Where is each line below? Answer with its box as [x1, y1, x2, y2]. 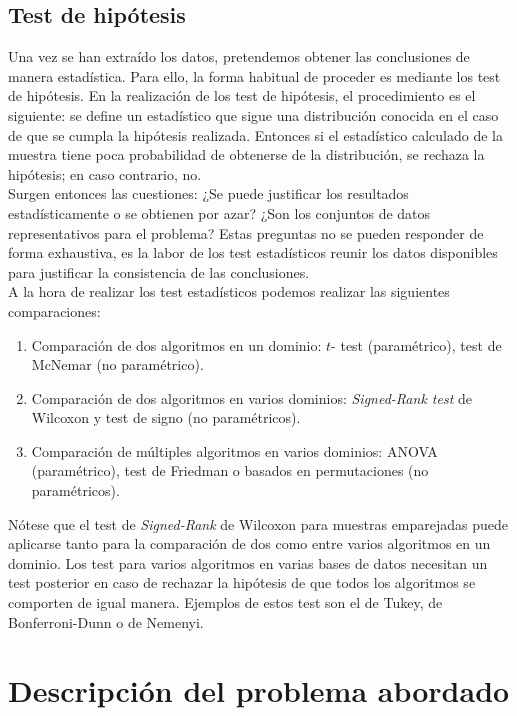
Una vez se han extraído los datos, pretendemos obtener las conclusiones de [8, 46, 470, 67]
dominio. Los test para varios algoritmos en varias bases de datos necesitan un [8, 552, 488, 573]
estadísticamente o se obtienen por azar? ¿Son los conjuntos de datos [8, 202, 431, 223]
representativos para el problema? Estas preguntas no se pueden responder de [8, 222, 484, 243]
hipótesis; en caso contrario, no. [8, 163, 202, 184]
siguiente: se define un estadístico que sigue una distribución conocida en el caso [8, 104, 499, 125]
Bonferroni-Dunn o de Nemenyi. [8, 611, 204, 632]
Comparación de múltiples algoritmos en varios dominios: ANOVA [31, 440, 438, 461]
